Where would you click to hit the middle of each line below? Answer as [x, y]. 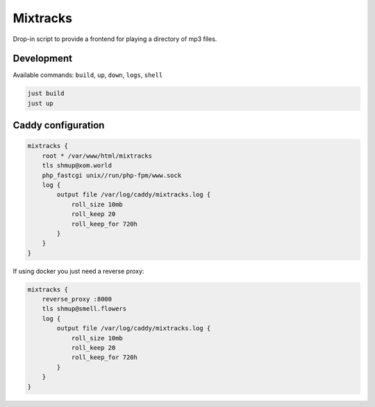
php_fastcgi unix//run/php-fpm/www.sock [112, 175]
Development [43, 59]
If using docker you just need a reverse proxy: [78, 271]
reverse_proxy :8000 [77, 299]
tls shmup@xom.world [77, 166]
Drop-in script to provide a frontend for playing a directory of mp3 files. [115, 39]
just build [46, 93]
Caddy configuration [59, 125]
